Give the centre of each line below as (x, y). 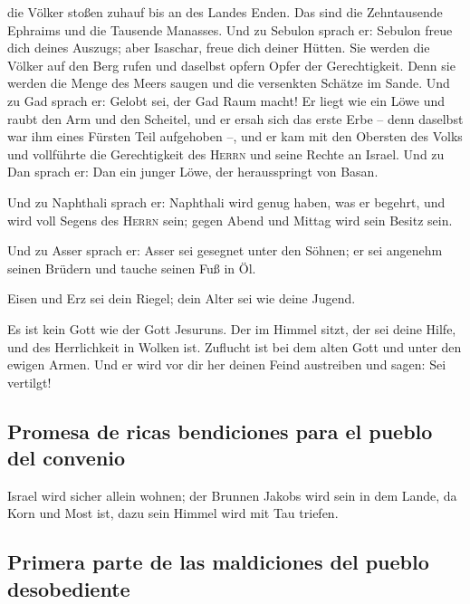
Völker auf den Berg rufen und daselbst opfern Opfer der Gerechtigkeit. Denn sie (231, 65)
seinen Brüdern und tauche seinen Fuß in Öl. (132, 268)
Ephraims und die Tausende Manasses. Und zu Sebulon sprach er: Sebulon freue (230, 29)
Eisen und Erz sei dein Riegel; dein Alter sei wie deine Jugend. (182, 298)
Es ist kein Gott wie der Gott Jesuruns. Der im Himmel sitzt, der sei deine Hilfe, (232, 328)
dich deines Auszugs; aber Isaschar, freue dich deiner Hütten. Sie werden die (219, 48)
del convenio (67, 458)
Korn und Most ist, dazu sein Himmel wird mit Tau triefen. (173, 513)
